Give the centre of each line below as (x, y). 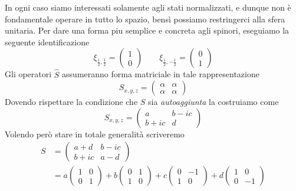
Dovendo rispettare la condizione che (71, 102)
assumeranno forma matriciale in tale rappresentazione (161, 74)
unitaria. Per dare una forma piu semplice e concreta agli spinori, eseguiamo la (147, 30)
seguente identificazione (47, 42)
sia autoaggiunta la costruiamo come (213, 102)
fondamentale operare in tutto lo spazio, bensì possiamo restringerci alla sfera (145, 19)
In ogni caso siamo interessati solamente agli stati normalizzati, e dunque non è (148, 7)
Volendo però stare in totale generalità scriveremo (95, 134)
